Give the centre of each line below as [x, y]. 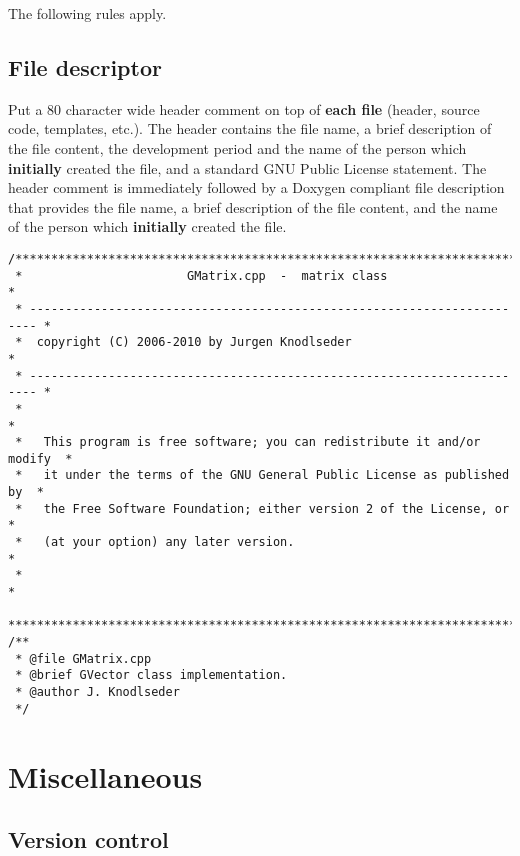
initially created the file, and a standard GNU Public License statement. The [247, 167]
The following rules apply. [87, 13]
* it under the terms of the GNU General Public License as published [262, 475]
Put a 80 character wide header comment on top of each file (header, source [244, 108]
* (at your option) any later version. [155, 542]
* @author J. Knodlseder [97, 692]
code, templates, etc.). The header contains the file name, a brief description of [250, 128]
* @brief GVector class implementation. [151, 675]
